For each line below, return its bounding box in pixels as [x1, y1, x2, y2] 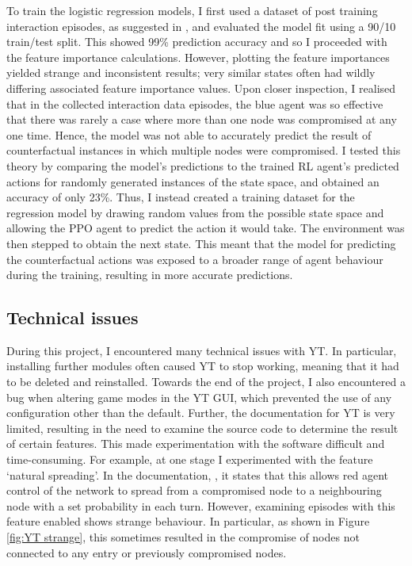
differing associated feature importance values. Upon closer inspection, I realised [6, 79, 396, 96]
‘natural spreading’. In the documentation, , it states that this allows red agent [6, 466, 388, 483]
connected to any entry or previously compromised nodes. [6, 544, 287, 560]
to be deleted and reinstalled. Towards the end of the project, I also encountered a [6, 373, 406, 390]
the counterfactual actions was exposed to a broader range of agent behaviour [6, 250, 383, 267]
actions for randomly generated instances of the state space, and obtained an [6, 173, 380, 189]
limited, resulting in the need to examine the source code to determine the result [6, 419, 399, 436]
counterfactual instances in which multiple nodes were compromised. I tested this [6, 142, 401, 159]
